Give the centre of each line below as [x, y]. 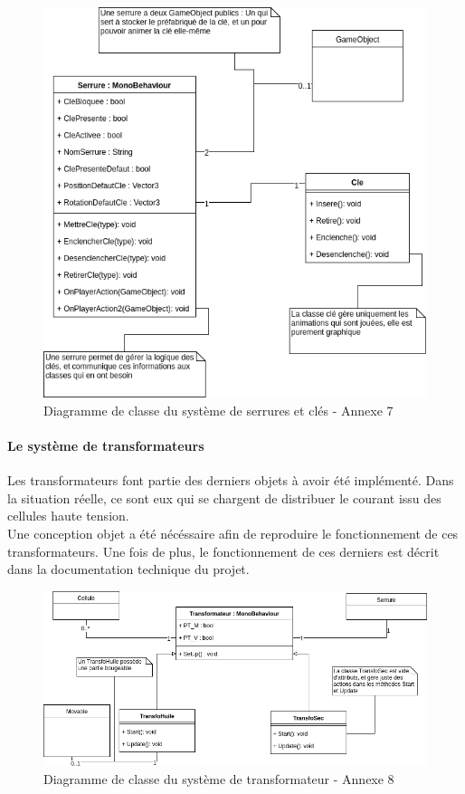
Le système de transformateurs [106, 445]
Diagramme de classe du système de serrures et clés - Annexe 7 [218, 410]
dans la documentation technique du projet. [128, 569]
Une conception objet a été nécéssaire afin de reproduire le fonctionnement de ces [233, 533]
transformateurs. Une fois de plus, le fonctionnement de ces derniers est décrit [223, 551]
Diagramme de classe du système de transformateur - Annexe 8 [219, 778]
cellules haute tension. [68, 516]
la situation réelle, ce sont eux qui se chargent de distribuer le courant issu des [224, 497]
